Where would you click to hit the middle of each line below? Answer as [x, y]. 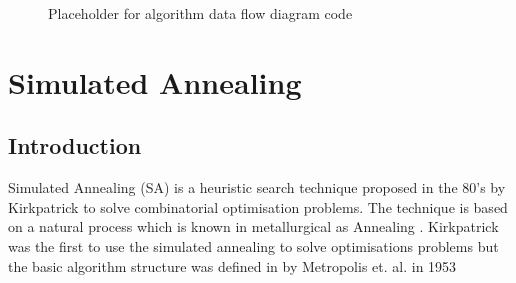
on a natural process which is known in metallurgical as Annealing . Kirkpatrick [253, 226]
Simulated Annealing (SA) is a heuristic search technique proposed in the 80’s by [257, 187]
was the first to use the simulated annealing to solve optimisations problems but [253, 245]
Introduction [75, 145]
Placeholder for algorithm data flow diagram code [200, 13]
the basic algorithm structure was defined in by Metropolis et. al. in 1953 [232, 265]
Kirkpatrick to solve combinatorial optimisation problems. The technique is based [258, 206]
